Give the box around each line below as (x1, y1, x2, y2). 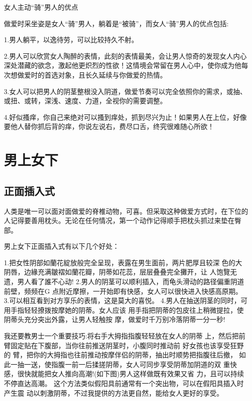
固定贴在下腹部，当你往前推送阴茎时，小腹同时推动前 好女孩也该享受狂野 (10, 340, 244, 350)
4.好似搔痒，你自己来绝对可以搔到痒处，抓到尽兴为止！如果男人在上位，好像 (4, 112, 247, 122)
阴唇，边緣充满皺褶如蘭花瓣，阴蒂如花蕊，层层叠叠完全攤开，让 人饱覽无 (4, 267, 237, 277)
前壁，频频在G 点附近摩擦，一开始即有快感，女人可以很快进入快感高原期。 (4, 286, 242, 296)
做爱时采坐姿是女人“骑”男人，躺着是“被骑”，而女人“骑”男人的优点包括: (4, 18, 229, 28)
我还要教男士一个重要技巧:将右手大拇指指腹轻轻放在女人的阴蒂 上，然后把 (4, 331, 239, 341)
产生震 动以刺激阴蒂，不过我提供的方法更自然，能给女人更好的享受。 (4, 387, 223, 398)
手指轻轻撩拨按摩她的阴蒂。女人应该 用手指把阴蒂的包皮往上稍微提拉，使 (10, 305, 244, 315)
